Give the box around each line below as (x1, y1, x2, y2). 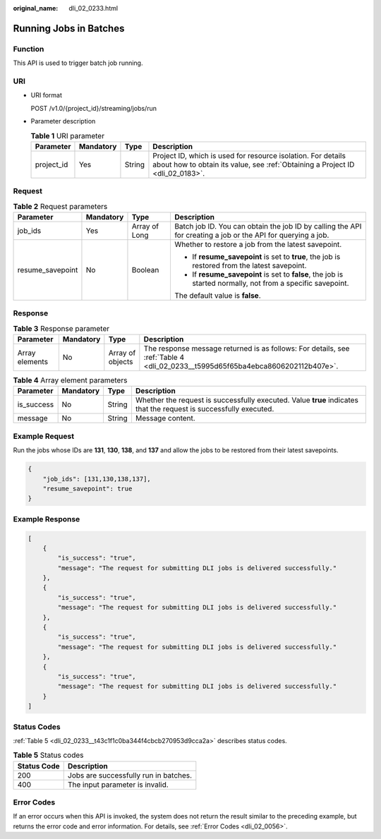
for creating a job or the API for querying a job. (174, 230, 329, 240)
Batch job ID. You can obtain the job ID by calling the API (174, 221, 362, 231)
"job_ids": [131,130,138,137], (42, 475, 151, 483)
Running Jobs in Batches (13, 22, 125, 35)
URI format (30, 91, 63, 99)
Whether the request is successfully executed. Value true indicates (135, 395, 359, 405)
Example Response (13, 514, 80, 524)
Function (13, 44, 44, 54)
